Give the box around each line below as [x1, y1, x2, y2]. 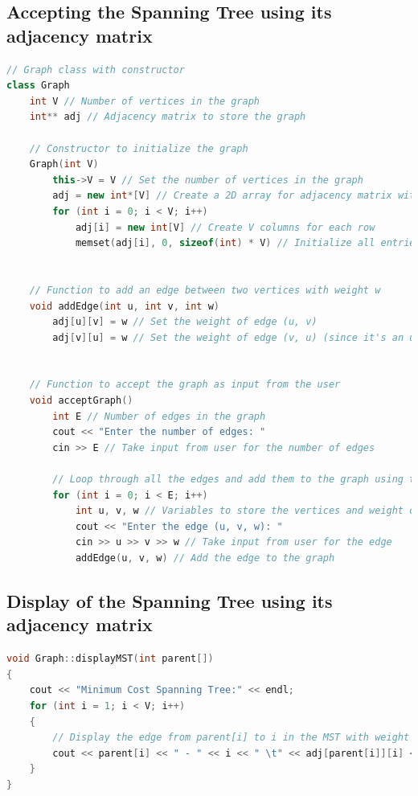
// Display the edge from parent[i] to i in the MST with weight [52, 732, 410, 744]
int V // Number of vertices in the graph [29, 95, 260, 107]
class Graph [6, 80, 70, 92]
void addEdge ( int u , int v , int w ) [29, 300, 220, 312]
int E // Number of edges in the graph [52, 410, 266, 422]
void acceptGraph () [29, 395, 133, 407]
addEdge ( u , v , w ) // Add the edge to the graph [75, 552, 335, 564]
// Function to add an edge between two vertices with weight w [29, 284, 381, 296]
